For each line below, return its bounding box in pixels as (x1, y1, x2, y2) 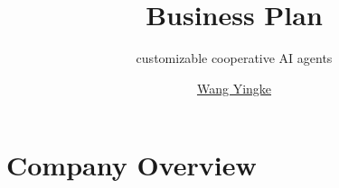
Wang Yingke (196, 78, 272, 97)
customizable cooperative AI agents (136, 49, 333, 67)
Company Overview (6, 147, 257, 184)
